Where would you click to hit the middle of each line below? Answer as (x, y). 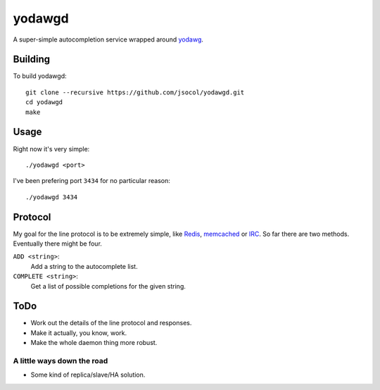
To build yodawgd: (40, 76)
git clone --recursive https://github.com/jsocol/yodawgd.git (135, 92)
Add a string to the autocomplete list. (84, 266)
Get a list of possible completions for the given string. (108, 286)
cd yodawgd (44, 102)
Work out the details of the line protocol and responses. (111, 323)
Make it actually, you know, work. (79, 333)
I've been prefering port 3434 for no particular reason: (91, 181)
